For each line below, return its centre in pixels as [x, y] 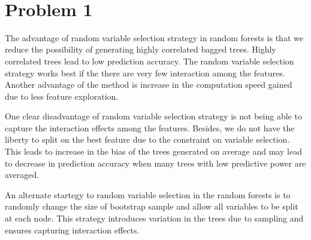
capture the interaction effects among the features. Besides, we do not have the [150, 127]
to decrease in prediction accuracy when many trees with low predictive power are [155, 163]
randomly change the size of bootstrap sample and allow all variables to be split [152, 206]
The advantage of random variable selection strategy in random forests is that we [154, 37]
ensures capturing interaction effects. [72, 230]
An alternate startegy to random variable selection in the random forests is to [148, 194]
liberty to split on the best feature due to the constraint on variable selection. [147, 139]
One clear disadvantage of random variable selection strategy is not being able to [153, 116]
